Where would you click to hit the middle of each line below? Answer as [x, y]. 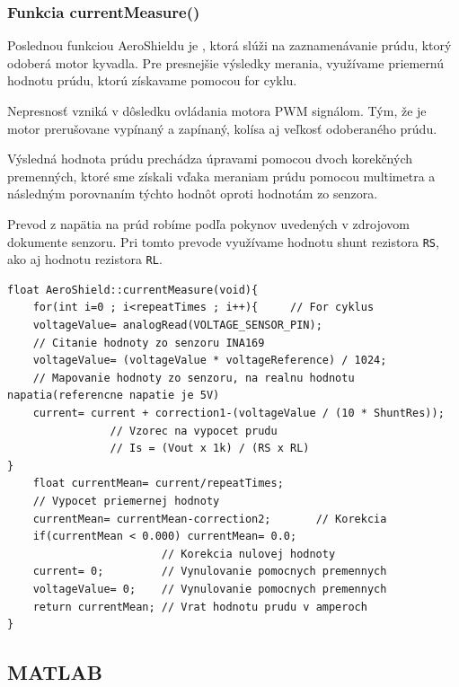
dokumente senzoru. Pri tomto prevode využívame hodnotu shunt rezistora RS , [223, 241]
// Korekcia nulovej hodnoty [248, 554]
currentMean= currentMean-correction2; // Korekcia [210, 519]
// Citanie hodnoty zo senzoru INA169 [149, 343]
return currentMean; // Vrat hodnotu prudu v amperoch [200, 607]
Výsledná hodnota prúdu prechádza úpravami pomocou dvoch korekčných [210, 159]
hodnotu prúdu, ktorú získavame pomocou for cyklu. [152, 80]
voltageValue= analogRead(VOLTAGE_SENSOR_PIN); [177, 326]
